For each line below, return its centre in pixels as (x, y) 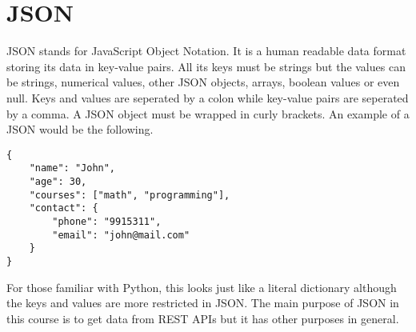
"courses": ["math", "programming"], (130, 195)
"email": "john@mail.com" (121, 235)
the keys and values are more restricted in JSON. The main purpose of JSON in (203, 303)
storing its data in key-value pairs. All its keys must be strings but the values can (206, 66)
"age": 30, (58, 182)
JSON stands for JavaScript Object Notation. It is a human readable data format (206, 51)
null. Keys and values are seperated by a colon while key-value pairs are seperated (208, 97)
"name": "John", (72, 168)
